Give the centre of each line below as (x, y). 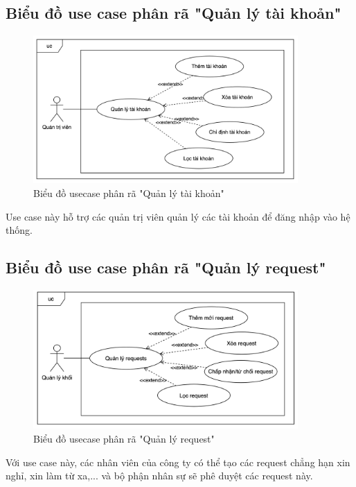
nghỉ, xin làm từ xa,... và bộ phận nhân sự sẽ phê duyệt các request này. (159, 476)
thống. (19, 230)
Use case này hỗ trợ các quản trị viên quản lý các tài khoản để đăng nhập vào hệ (178, 216)
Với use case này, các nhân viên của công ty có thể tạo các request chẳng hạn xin (178, 462)
